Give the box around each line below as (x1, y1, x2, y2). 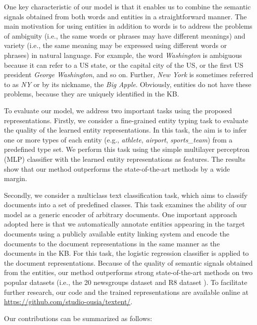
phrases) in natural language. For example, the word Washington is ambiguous (4, 49, 242, 60)
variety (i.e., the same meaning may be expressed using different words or (4, 40, 227, 50)
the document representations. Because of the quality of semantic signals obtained (4, 257, 253, 268)
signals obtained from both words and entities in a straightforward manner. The (4, 11, 247, 21)
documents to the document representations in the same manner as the (4, 238, 220, 248)
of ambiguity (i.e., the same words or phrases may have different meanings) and (4, 30, 246, 41)
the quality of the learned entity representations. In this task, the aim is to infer (4, 125, 247, 135)
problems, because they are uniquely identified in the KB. (4, 89, 179, 99)
